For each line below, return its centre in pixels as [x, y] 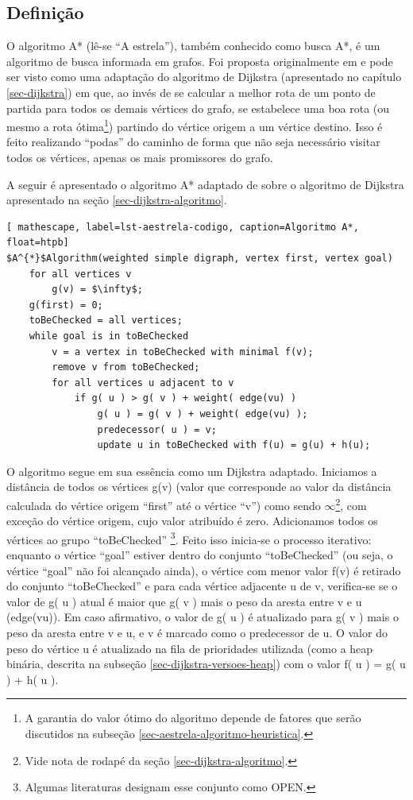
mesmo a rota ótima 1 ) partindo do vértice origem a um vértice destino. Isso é [195, 125]
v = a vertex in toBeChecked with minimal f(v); [183, 352]
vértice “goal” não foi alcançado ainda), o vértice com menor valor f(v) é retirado [204, 570]
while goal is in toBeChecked [109, 336]
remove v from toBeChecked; [126, 367]
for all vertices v [80, 274]
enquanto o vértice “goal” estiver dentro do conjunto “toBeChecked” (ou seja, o [200, 554]
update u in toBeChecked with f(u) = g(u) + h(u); [234, 445]
